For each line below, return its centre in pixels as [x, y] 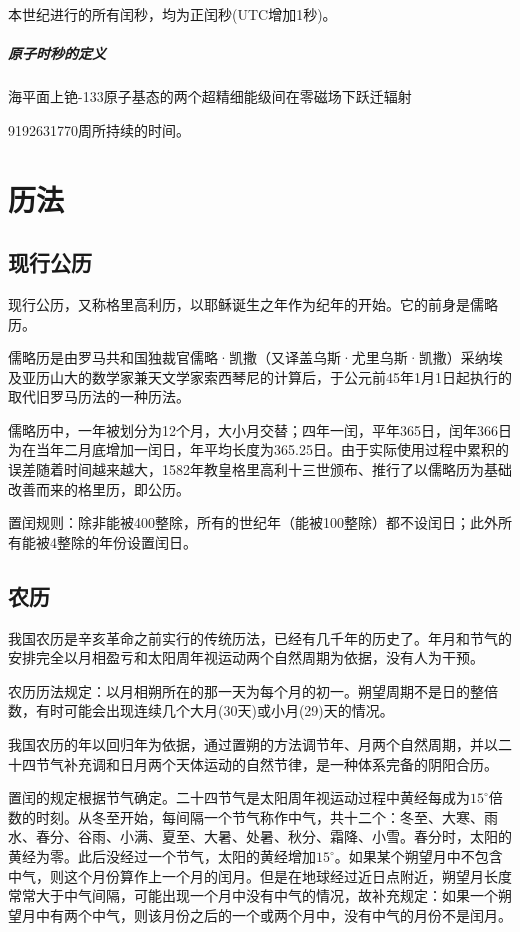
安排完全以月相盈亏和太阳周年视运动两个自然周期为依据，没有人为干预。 [246, 657]
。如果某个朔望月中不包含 [418, 856]
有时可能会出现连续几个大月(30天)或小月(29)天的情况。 [214, 710]
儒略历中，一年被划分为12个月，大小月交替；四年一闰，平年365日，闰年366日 [260, 429]
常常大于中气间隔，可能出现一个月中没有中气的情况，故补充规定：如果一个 [253, 895]
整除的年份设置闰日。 [126, 541]
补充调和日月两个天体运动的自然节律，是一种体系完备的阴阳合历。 [280, 763]
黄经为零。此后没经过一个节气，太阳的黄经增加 [162, 856]
